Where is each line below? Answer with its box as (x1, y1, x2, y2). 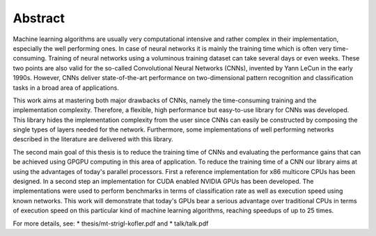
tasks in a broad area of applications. (13, 84, 120, 92)
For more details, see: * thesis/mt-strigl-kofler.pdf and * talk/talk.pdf (13, 219, 209, 228)
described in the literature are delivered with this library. (13, 135, 173, 143)
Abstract (13, 10, 65, 26)
